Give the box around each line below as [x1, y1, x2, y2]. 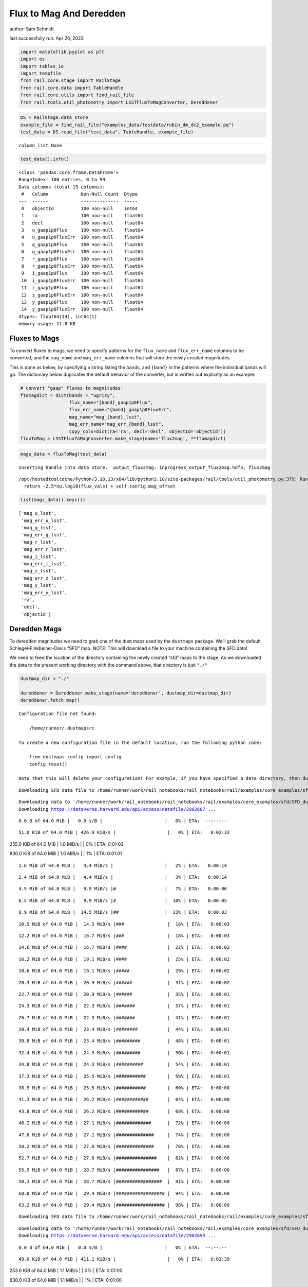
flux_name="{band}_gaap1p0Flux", [69, 399, 153, 406]
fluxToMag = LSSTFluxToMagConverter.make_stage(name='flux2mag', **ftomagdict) [20, 436, 226, 441]
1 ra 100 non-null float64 [21, 213, 143, 219]
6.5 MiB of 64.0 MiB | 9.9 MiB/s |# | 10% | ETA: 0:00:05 [18, 897, 227, 903]
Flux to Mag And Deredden [9, 8, 126, 19]
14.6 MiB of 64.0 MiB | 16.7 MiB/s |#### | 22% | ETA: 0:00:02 [18, 945, 230, 950]
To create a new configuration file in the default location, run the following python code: [18, 739, 262, 745]
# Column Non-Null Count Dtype [21, 191, 138, 197]
